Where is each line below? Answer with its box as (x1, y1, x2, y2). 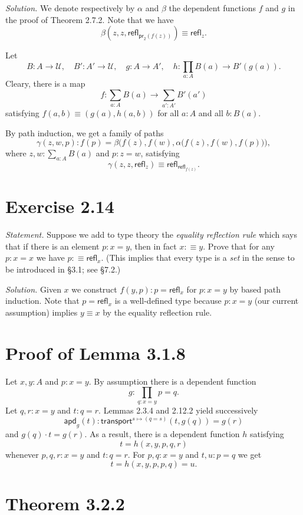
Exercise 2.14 (5, 194, 114, 218)
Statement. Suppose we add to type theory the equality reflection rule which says (5, 228, 297, 241)
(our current (254, 294, 299, 307)
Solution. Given (5, 283, 61, 295)
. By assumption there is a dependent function (88, 375, 256, 387)
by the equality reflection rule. (103, 306, 212, 318)
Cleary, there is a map (5, 77, 85, 90)
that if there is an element (5, 240, 100, 252)
